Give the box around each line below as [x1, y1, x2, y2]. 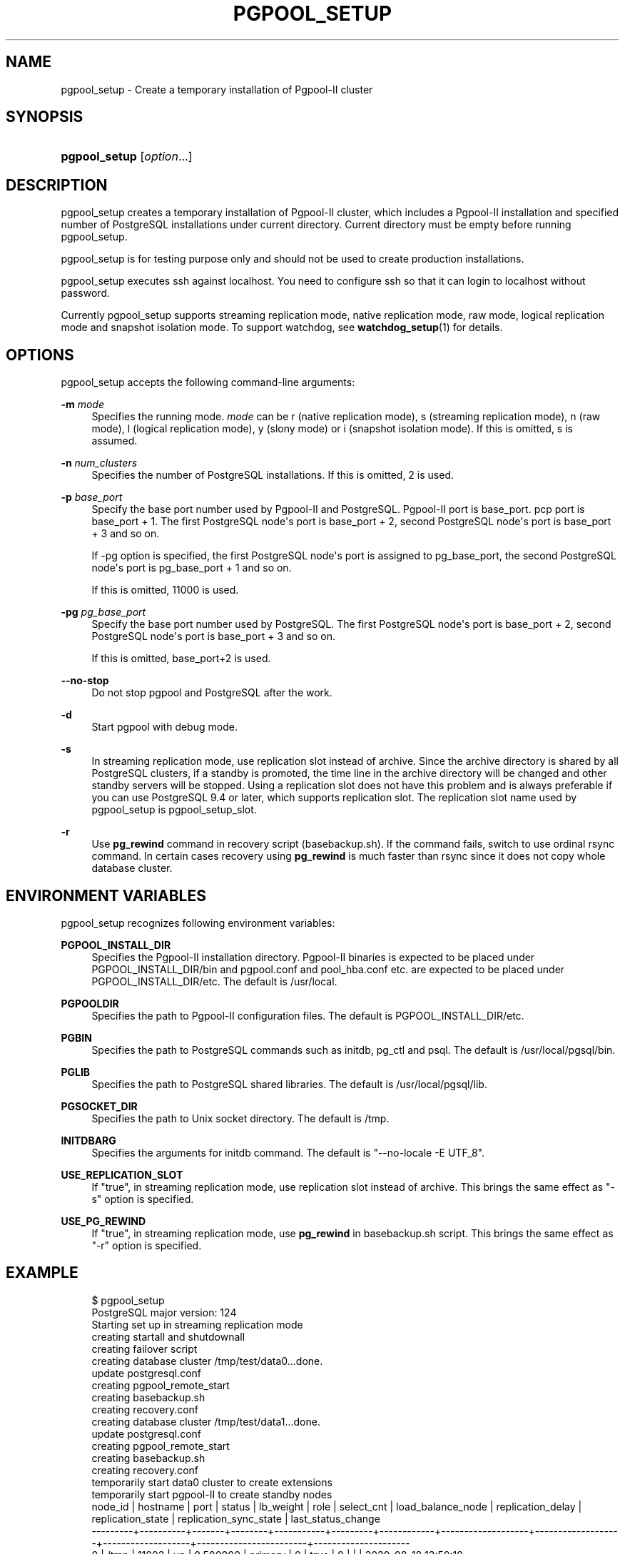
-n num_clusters [61, 457, 138, 469]
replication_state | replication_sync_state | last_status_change [91, 1512, 380, 1525]
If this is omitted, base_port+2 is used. [91, 652, 271, 665]
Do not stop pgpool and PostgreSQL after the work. [91, 686, 332, 699]
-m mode [61, 398, 104, 411]
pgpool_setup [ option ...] [61, 149, 193, 164]
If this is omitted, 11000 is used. [91, 584, 239, 596]
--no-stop [61, 674, 109, 687]
